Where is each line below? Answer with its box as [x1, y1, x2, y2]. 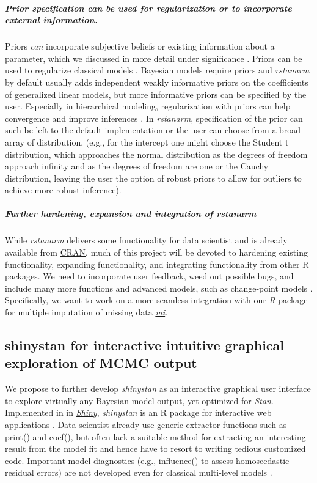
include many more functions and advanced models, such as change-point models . [5, 281, 313, 294]
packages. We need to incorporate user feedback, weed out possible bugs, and [5, 270, 294, 282]
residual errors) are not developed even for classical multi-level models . [5, 466, 272, 479]
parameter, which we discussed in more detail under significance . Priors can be [5, 51, 302, 64]
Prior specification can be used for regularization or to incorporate [5, 1, 292, 14]
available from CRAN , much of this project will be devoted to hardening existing [5, 246, 308, 259]
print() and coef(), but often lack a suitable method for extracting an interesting [5, 430, 306, 443]
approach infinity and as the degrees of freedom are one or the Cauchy [5, 160, 269, 172]
